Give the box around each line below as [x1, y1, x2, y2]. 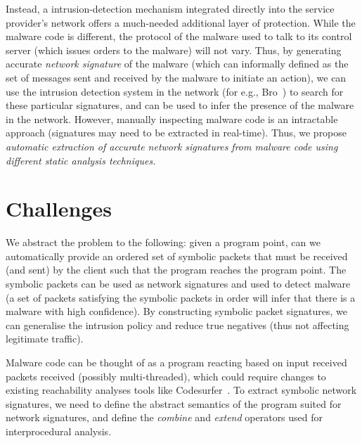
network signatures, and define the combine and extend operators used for [6, 410, 323, 425]
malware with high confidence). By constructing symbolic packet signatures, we [6, 304, 347, 319]
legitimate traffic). [6, 331, 84, 346]
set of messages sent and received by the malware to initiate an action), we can [6, 70, 347, 84]
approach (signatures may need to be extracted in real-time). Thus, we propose [6, 125, 347, 140]
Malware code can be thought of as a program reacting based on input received [6, 355, 347, 369]
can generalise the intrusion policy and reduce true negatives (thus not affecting [6, 317, 349, 332]
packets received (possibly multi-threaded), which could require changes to [6, 368, 326, 383]
